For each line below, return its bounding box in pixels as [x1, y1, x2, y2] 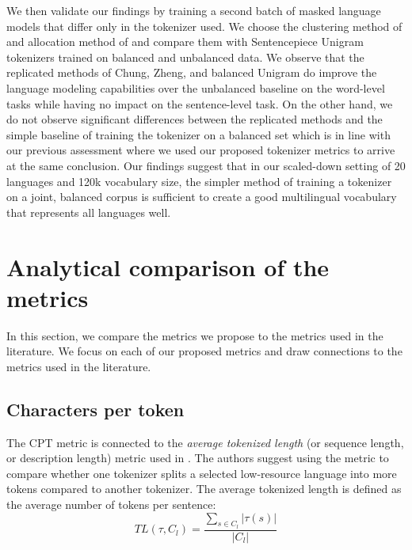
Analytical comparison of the [6, 250, 330, 283]
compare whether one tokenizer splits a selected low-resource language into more [6, 465, 397, 481]
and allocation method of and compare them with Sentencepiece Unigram [6, 33, 364, 50]
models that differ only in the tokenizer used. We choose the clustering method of [6, 17, 402, 34]
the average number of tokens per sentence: [6, 495, 216, 512]
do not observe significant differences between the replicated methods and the [6, 111, 383, 127]
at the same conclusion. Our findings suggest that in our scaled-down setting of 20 [6, 157, 406, 173]
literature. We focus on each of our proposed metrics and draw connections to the [6, 343, 402, 359]
